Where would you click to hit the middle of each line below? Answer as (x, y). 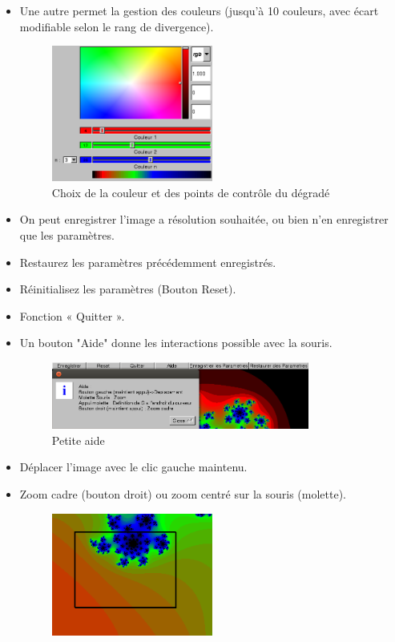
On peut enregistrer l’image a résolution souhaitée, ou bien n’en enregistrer (204, 219)
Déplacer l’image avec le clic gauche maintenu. (133, 467)
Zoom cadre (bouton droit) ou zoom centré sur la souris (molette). (183, 494)
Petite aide (78, 440)
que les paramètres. (67, 234)
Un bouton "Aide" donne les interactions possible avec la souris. (176, 343)
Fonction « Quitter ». (72, 315)
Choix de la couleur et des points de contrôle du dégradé (191, 192)
